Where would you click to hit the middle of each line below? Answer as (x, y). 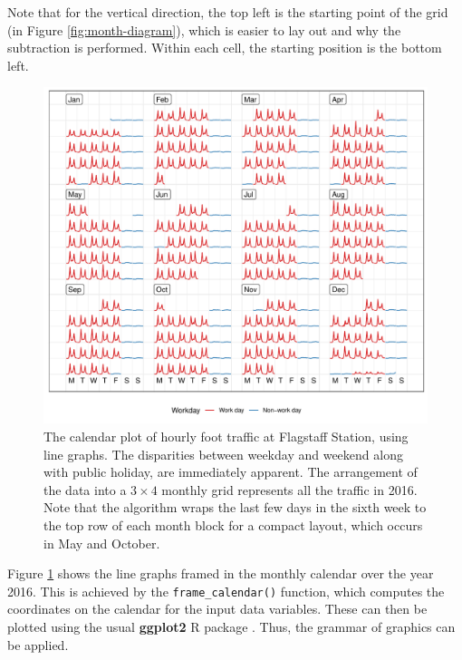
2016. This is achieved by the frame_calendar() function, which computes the (226, 591)
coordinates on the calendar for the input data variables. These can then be (217, 609)
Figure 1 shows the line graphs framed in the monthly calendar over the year (221, 573)
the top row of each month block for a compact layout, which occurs (233, 524)
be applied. (38, 644)
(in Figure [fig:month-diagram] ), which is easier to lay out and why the (204, 29)
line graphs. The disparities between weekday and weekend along (223, 454)
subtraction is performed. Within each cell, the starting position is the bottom (225, 48)
